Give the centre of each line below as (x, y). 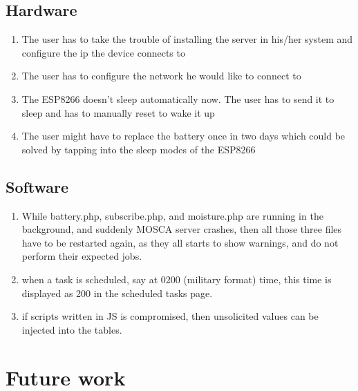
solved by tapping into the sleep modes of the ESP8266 (139, 149)
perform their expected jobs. (82, 256)
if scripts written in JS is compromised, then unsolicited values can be (170, 316)
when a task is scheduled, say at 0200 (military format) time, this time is (177, 279)
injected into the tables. (72, 329)
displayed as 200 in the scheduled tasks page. (117, 293)
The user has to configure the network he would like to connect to (161, 76)
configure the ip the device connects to (103, 52)
